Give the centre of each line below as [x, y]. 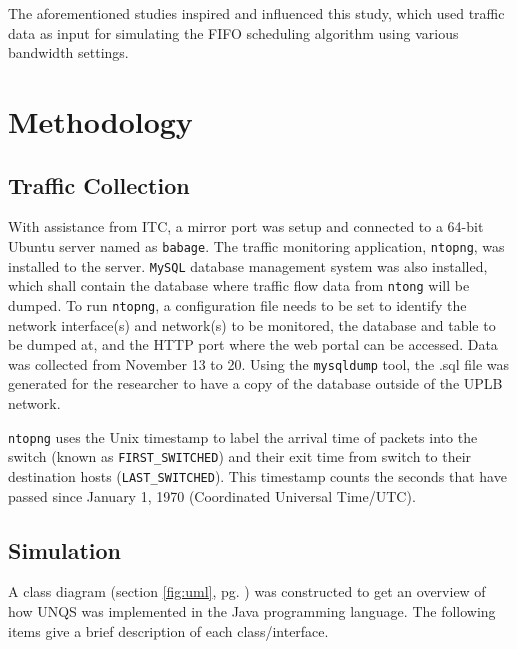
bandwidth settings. [68, 52]
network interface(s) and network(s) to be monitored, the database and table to [252, 324]
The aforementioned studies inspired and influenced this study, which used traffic [256, 13]
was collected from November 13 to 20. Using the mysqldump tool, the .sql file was [259, 363]
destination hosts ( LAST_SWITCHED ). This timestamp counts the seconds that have [257, 475]
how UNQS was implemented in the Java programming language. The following [252, 610]
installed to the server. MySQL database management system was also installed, [248, 265]
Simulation [65, 549]
